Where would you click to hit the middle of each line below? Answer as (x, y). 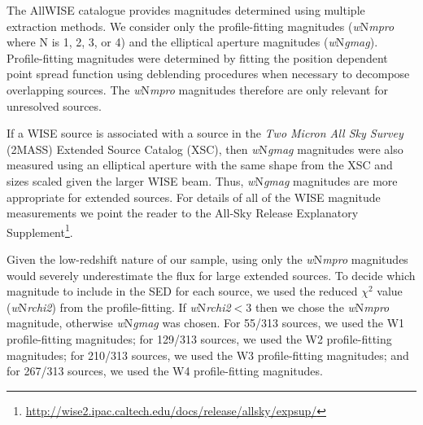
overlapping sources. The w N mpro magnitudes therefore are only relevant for (197, 89)
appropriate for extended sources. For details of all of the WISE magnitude (194, 197)
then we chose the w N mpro (322, 307)
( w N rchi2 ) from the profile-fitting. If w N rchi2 (119, 307)
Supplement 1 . (40, 230)
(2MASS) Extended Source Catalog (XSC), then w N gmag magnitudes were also (205, 149)
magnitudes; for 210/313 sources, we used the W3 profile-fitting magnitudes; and (208, 355)
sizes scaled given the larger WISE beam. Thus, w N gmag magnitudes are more (202, 180)
